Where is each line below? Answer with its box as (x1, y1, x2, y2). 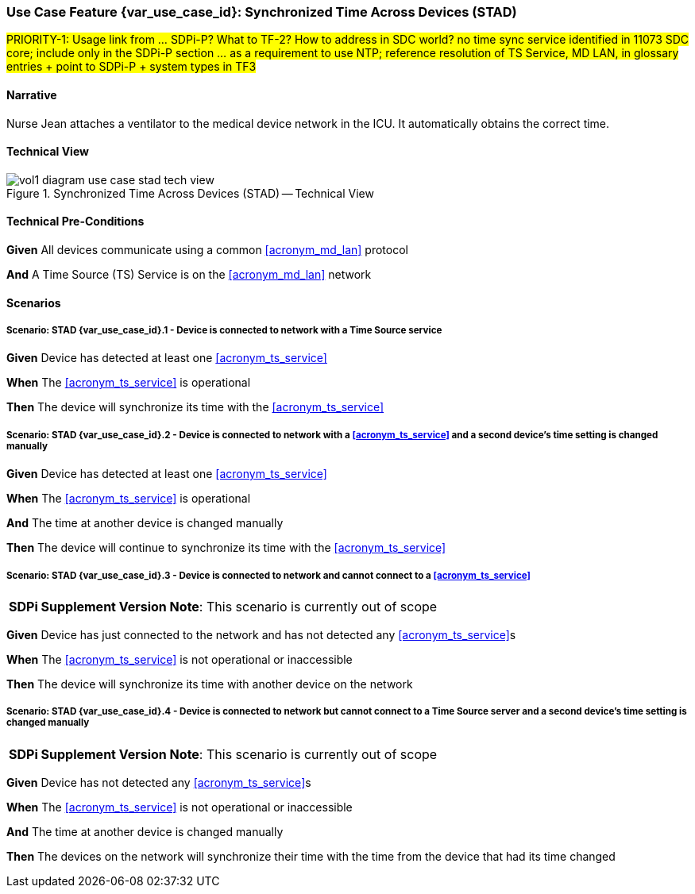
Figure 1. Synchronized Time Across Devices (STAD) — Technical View (6, 186, 374, 200)
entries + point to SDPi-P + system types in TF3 (6, 60, 257, 74)
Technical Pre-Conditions (6, 214, 145, 229)
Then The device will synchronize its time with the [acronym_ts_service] (6, 400, 384, 414)
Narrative (6, 87, 57, 102)
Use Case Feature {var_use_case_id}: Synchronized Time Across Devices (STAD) (6, 4, 517, 20)
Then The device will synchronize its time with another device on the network (6, 676, 413, 691)
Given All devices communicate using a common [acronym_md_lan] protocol (6, 243, 408, 257)
